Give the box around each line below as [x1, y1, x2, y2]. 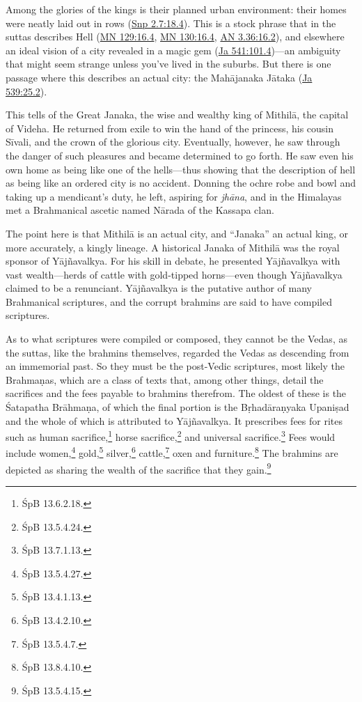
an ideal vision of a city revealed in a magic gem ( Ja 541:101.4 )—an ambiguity [6, 42, 341, 57]
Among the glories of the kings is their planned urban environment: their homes [6, 2, 347, 16]
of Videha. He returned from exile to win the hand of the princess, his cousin [6, 120, 334, 135]
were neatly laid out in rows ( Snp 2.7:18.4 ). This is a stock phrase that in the [6, 15, 336, 30]
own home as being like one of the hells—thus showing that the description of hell [6, 162, 356, 176]
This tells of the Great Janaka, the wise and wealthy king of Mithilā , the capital [6, 107, 349, 122]
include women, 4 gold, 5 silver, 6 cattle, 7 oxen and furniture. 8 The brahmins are [6, 444, 338, 460]
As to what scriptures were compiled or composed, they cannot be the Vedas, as [6, 331, 347, 346]
